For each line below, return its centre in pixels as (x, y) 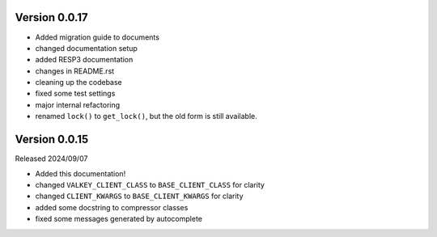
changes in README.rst (75, 71)
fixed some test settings (75, 94)
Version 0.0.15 (52, 140)
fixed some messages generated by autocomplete (119, 219)
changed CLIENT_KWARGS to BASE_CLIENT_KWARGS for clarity (139, 196)
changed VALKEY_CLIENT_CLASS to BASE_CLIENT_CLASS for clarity (150, 184)
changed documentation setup (86, 48)
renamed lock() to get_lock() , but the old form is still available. (146, 116)
